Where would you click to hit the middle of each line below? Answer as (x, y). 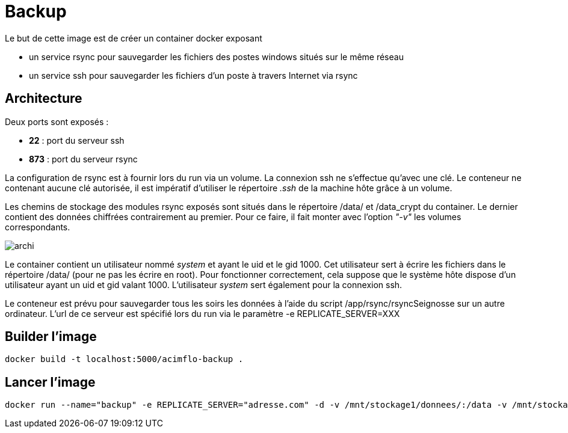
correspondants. (38, 227)
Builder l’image (51, 337)
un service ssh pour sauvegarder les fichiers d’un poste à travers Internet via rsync (193, 75)
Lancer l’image (50, 382)
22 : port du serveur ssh (77, 140)
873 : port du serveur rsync (83, 159)
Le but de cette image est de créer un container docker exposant (134, 38)
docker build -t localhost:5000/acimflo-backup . (124, 359)
